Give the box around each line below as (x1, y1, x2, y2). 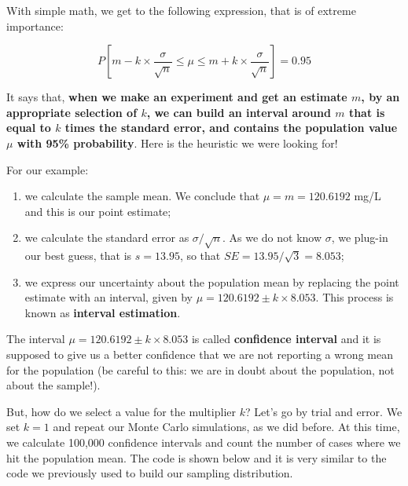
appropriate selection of (6, 104, 138, 120)
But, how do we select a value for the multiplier (6, 403, 236, 419)
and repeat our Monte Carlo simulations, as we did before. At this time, (53, 418, 400, 435)
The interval (6, 331, 65, 347)
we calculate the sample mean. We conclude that (24, 188, 260, 204)
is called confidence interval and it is (191, 331, 381, 347)
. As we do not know (222, 229, 322, 246)
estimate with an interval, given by (24, 289, 193, 305)
